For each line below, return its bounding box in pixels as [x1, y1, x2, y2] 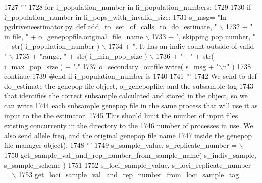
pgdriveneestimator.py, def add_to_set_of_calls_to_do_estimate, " [4, 21, 217, 32]
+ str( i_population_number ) [4, 41, 100, 51]
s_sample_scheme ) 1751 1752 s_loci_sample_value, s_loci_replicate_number [4, 159, 251, 170]
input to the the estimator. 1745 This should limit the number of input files [4, 110, 238, 120]
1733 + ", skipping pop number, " [151, 31, 255, 41]
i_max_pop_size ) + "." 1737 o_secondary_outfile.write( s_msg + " [4, 60, 219, 71]
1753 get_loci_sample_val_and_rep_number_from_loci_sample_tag [18, 169, 239, 180]
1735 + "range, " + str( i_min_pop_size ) [15, 50, 147, 61]
